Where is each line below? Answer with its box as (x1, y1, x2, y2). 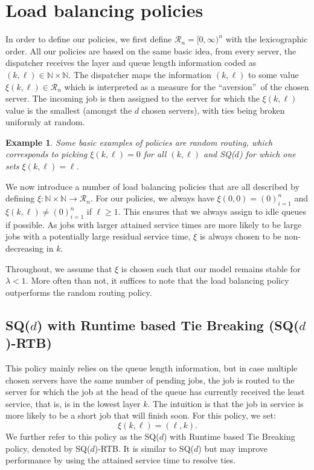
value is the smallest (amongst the (5, 103, 132, 116)
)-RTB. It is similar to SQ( (94, 442, 194, 454)
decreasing (5, 242, 44, 255)
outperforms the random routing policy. (5, 286, 152, 298)
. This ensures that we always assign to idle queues (118, 205, 307, 218)
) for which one (239, 148, 296, 160)
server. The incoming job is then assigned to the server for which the (5, 92, 260, 105)
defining (5, 192, 35, 204)
